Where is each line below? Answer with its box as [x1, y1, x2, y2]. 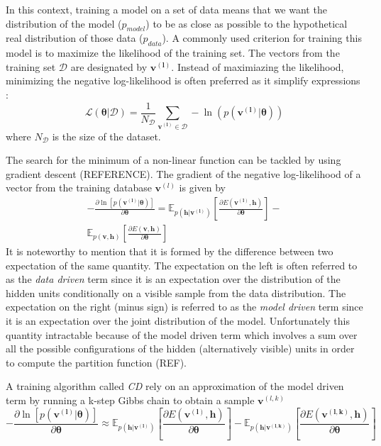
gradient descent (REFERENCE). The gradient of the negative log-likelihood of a [6, 166, 361, 181]
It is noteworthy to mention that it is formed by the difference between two [6, 244, 333, 259]
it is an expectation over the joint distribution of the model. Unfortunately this [6, 313, 350, 328]
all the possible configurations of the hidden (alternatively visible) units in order [6, 341, 355, 356]
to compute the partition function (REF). [6, 355, 187, 369]
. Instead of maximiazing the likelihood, [171, 59, 344, 74]
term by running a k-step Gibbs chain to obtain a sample [6, 393, 255, 408]
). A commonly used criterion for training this [162, 30, 362, 45]
